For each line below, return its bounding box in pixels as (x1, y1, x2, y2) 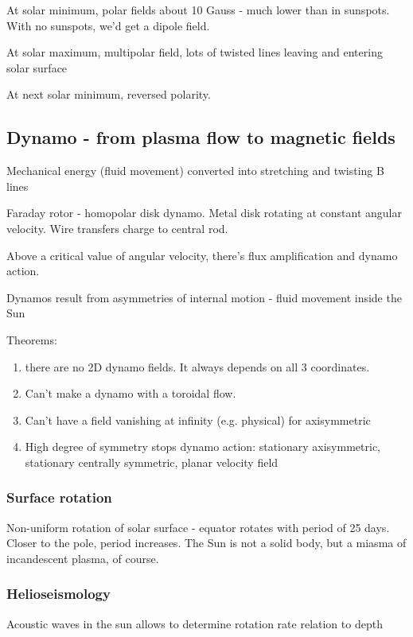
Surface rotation (6, 487, 112, 507)
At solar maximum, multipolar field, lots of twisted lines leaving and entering (6, 44, 383, 60)
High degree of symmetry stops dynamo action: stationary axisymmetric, (25, 438, 380, 455)
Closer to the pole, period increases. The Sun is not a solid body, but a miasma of (6, 534, 407, 551)
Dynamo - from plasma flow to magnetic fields (6, 125, 395, 150)
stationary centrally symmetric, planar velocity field (25, 453, 279, 470)
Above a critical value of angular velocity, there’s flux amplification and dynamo (6, 247, 398, 263)
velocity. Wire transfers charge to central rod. (6, 219, 228, 236)
